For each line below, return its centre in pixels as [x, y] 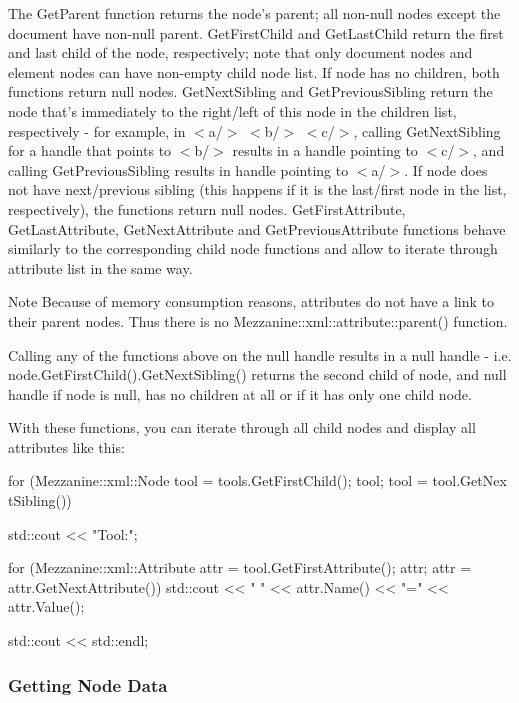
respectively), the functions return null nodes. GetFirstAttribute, [207, 208]
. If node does [446, 169]
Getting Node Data [88, 684]
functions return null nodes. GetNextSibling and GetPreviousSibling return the [250, 91]
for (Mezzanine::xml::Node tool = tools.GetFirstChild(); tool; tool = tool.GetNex [257, 480]
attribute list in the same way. [100, 267]
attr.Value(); [46, 606]
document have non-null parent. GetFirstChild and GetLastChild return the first [256, 32]
